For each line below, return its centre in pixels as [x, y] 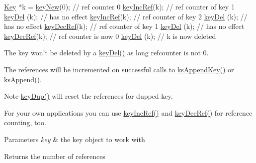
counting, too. [25, 122]
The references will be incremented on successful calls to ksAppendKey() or [119, 69]
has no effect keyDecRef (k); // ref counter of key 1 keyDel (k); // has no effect [124, 26]
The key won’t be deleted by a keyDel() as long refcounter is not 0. [106, 53]
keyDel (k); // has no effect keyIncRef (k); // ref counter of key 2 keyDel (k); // [126, 16]
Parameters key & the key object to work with [75, 139]
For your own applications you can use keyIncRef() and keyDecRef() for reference [128, 112]
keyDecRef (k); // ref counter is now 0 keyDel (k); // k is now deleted [110, 36]
